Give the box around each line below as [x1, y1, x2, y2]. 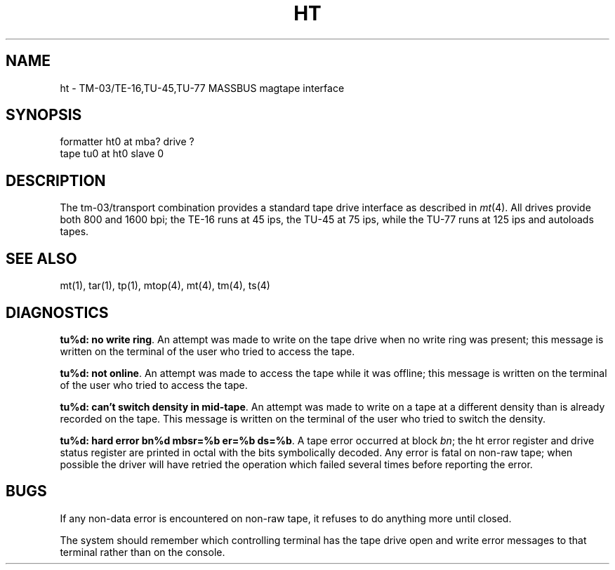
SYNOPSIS [6, 106, 82, 124]
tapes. [60, 225, 89, 238]
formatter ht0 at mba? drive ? [60, 135, 194, 148]
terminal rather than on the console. [60, 545, 225, 558]
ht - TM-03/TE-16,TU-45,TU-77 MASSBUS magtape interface [60, 81, 345, 94]
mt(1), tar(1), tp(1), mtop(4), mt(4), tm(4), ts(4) [60, 279, 270, 292]
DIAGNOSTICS [6, 303, 109, 322]
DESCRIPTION [6, 171, 106, 190]
